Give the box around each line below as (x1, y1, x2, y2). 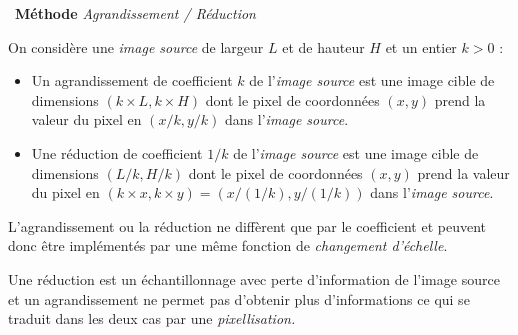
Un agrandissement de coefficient (31, 70, 233, 91)
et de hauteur (282, 36, 365, 57)
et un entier (385, 36, 457, 57)
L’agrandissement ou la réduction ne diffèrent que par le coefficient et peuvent (8, 215, 487, 236)
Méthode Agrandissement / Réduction (15, 3, 256, 23)
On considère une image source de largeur (8, 36, 264, 57)
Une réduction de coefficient (31, 142, 203, 163)
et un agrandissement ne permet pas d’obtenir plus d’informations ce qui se (8, 288, 470, 309)
